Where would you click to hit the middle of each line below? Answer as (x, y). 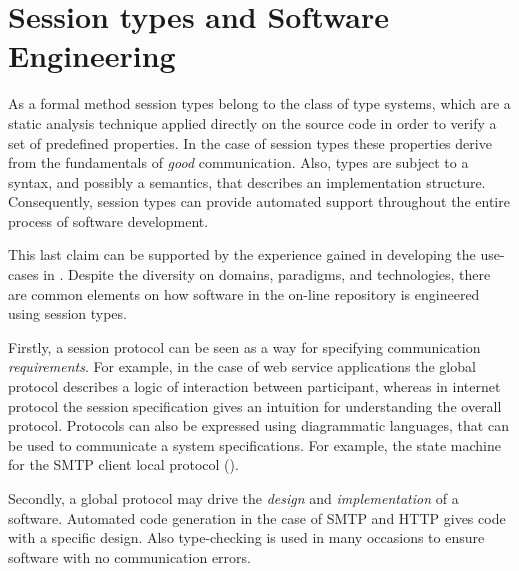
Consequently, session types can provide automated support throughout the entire (259, 201)
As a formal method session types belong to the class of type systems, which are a (259, 103)
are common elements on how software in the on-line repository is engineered (244, 293)
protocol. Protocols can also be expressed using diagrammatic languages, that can (258, 425)
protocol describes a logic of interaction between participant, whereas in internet (254, 386)
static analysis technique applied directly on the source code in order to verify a (252, 122)
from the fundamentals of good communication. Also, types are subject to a (238, 162)
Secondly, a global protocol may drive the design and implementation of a (233, 498)
